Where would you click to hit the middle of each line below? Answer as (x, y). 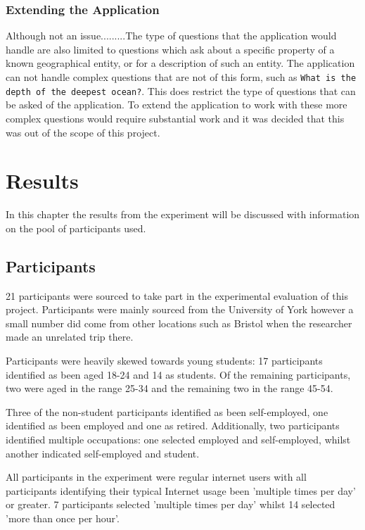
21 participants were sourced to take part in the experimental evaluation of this (177, 295)
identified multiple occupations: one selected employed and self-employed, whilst (178, 439)
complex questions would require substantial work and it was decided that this (175, 118)
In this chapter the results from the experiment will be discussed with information (183, 214)
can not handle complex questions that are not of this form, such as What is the (181, 77)
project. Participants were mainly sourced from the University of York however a (180, 309)
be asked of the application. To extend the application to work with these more (177, 105)
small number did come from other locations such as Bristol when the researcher (179, 323)
